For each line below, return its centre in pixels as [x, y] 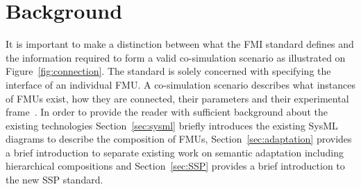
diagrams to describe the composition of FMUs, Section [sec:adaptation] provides [179, 139]
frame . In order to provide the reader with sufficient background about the [167, 112]
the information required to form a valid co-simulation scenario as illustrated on [176, 57]
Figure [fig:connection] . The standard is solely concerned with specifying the [168, 71]
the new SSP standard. [54, 180]
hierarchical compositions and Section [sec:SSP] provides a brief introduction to [175, 166]
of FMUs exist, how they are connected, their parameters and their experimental [177, 98]
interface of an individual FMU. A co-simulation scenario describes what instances [180, 84]
